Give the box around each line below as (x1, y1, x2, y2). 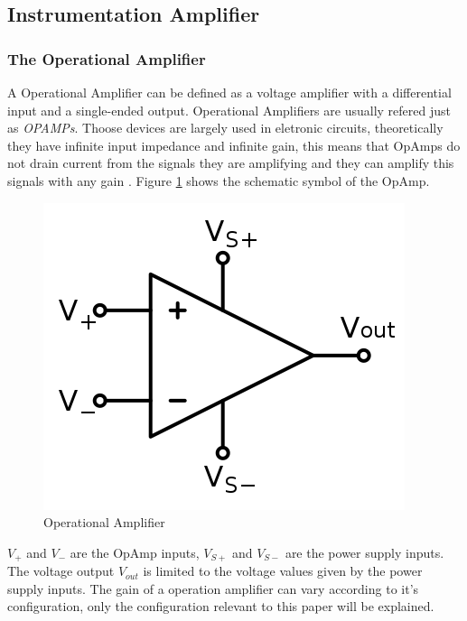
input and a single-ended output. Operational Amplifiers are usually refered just (7, 100, 451, 119)
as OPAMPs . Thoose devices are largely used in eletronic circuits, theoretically (7, 118, 444, 137)
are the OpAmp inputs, (70, 542, 200, 561)
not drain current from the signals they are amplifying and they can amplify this (7, 153, 454, 172)
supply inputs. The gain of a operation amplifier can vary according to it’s (7, 579, 419, 598)
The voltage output (7, 561, 115, 580)
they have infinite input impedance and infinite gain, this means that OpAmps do (7, 135, 461, 154)
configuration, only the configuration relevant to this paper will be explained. (7, 597, 434, 616)
